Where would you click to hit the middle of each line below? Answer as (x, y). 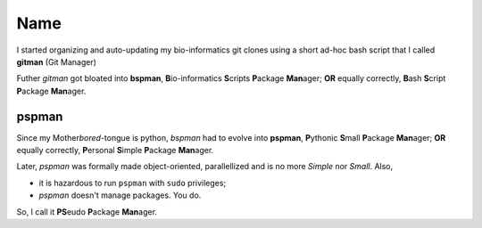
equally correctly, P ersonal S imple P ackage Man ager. (115, 151)
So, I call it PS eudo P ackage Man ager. (87, 212)
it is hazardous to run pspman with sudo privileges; (133, 183)
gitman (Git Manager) (57, 61)
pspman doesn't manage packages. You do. (120, 195)
